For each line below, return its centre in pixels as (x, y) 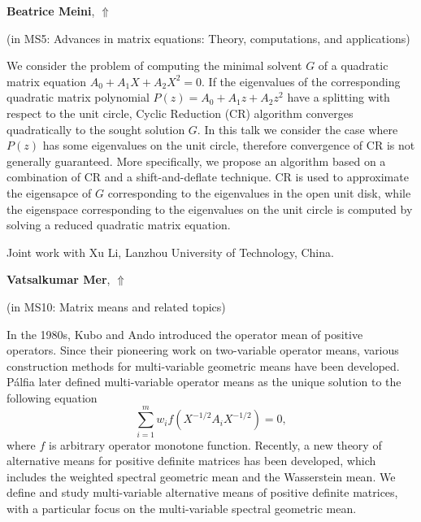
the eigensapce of (49, 192)
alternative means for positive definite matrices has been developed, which (191, 461)
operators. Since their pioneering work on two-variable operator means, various (203, 350)
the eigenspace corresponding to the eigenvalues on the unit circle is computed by (210, 209)
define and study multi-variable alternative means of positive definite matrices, (202, 492)
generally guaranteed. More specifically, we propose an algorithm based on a (196, 161)
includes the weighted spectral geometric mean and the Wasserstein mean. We (201, 476)
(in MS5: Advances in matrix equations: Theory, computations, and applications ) (208, 38)
